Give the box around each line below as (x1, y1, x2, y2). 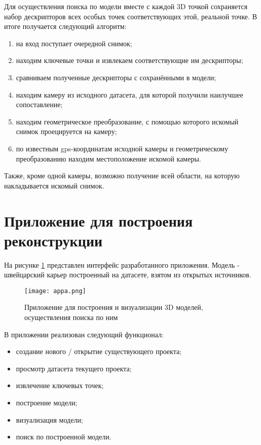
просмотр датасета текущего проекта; (16, 363, 132, 373)
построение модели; (16, 397, 78, 408)
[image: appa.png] (24, 287, 86, 295)
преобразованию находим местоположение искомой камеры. (16, 153, 201, 164)
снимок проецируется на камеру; (16, 126, 117, 137)
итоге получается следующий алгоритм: (4, 21, 127, 31)
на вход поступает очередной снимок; (16, 38, 132, 48)
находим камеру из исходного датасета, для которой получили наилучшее (16, 89, 243, 100)
